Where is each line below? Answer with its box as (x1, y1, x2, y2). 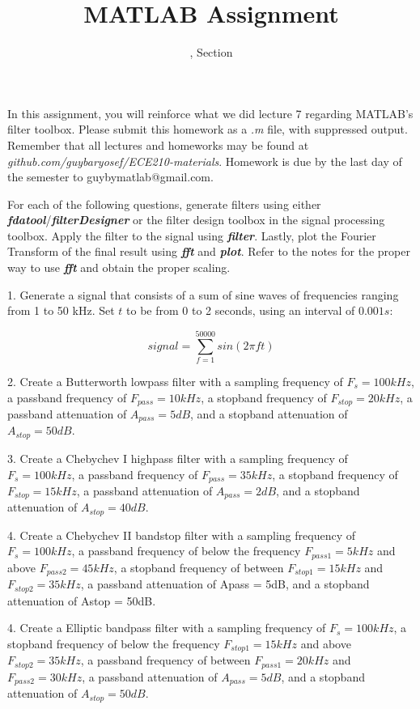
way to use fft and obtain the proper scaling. (7, 259, 231, 276)
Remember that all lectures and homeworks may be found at (7, 136, 309, 153)
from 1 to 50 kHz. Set (7, 302, 115, 319)
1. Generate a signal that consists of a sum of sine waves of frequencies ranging (7, 286, 399, 303)
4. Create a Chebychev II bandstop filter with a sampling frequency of (7, 526, 355, 543)
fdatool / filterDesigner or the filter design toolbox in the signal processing (7, 211, 385, 228)
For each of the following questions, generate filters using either (7, 195, 321, 212)
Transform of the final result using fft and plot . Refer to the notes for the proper (7, 243, 410, 260)
